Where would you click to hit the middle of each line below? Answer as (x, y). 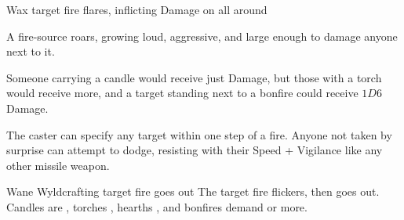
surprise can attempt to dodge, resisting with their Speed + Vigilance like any (195, 150)
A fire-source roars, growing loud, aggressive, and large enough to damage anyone (202, 36)
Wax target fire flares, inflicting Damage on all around (137, 9)
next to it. (31, 51)
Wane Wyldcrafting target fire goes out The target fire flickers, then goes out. (193, 191)
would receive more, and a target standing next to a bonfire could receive (182, 93)
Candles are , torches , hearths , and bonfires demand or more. (157, 206)
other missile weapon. (58, 165)
